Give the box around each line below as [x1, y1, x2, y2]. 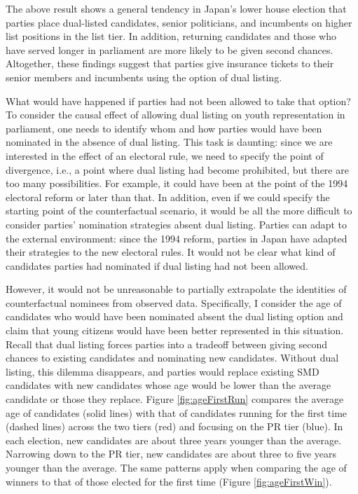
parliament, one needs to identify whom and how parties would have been [6, 121, 322, 135]
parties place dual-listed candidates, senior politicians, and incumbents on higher [6, 15, 352, 29]
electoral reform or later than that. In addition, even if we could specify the [6, 189, 330, 204]
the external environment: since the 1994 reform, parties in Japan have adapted [6, 231, 347, 245]
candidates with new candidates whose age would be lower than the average [6, 378, 331, 392]
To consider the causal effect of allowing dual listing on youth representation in [6, 107, 345, 122]
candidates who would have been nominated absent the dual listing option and [6, 309, 343, 324]
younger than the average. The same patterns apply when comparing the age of [6, 460, 347, 474]
